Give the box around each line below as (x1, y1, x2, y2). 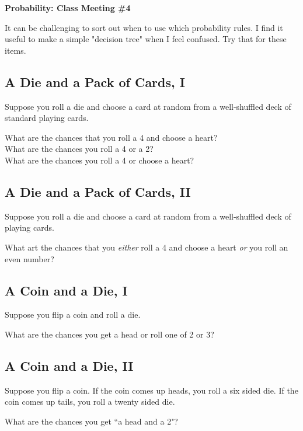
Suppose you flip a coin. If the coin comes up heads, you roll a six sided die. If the (5, 384, 298, 396)
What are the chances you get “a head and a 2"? (5, 415, 178, 427)
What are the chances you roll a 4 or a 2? (5, 142, 154, 155)
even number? (5, 252, 54, 265)
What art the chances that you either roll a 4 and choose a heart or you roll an (5, 241, 288, 253)
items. (5, 44, 26, 56)
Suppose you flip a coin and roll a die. (5, 308, 141, 321)
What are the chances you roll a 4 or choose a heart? (5, 154, 194, 166)
